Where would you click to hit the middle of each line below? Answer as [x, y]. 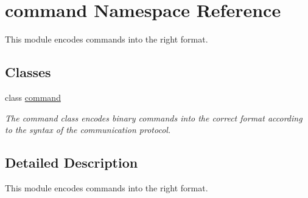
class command [33, 97]
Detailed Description [72, 162]
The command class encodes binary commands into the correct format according [154, 118]
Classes [28, 72]
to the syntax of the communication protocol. [88, 130]
